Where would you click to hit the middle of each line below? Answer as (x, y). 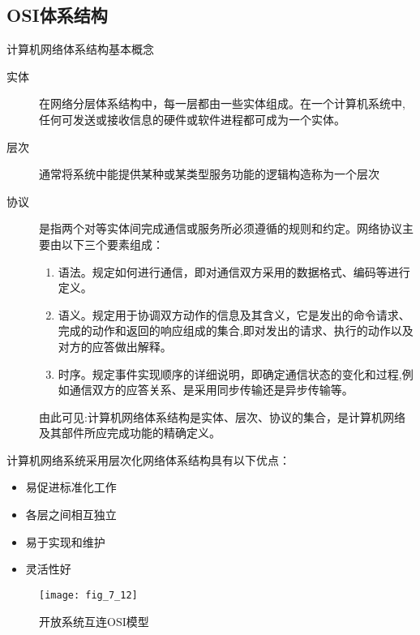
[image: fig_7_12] (88, 595)
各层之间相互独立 (71, 515)
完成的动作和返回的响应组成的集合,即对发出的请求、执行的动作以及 (236, 330)
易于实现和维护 (65, 541)
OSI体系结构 (57, 15)
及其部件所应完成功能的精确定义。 (130, 433)
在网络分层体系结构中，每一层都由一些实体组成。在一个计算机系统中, (222, 103)
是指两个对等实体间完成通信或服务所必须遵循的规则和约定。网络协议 (221, 228)
